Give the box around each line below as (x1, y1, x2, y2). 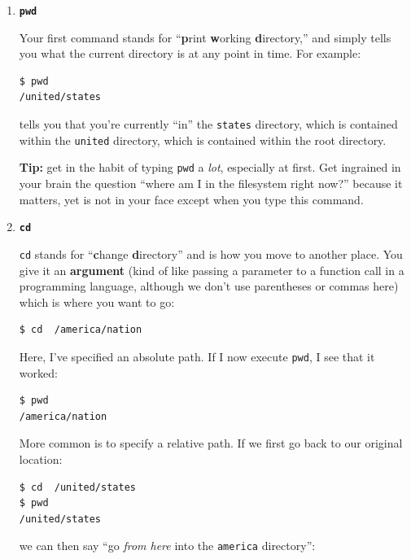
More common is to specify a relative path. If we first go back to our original (19, 435, 403, 452)
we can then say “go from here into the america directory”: (19, 537, 316, 554)
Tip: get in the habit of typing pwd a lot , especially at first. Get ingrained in (19, 159, 401, 176)
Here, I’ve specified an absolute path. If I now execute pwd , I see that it (19, 347, 375, 365)
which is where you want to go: (19, 293, 175, 310)
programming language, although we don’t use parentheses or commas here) (19, 277, 399, 295)
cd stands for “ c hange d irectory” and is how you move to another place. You (19, 245, 403, 262)
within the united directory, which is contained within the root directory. (19, 131, 387, 148)
